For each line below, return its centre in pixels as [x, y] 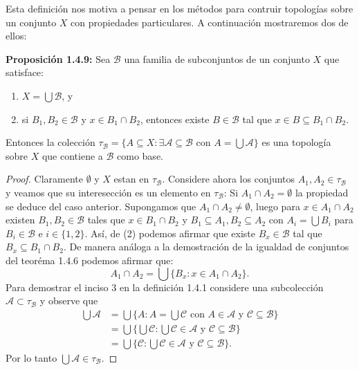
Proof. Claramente [44, 179]
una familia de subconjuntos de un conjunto [217, 58]
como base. [140, 155]
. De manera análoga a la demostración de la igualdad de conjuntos [206, 247]
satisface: [25, 72]
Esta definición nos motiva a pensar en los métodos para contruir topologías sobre [179, 8]
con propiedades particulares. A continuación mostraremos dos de [210, 22]
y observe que [69, 300]
